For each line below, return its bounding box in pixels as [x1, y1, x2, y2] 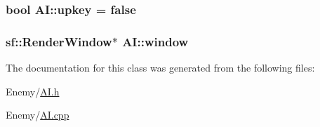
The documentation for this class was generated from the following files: [6, 60, 315, 75]
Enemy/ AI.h [6, 83, 60, 98]
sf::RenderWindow [6, 32, 112, 50]
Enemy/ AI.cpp [6, 107, 69, 122]
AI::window [122, 32, 189, 50]
